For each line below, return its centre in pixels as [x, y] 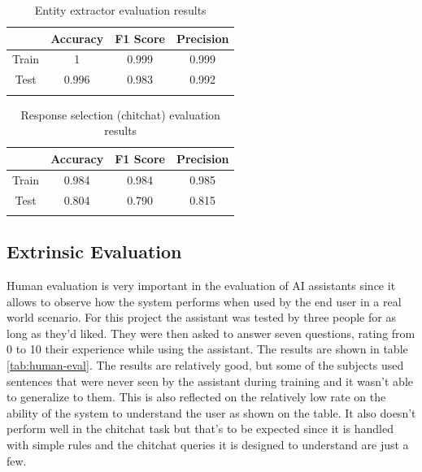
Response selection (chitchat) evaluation [120, 114]
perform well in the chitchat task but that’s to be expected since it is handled [200, 429]
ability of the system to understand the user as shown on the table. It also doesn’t [211, 412]
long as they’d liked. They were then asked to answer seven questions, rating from [211, 333]
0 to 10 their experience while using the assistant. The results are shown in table [207, 349]
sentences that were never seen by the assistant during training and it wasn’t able [210, 381]
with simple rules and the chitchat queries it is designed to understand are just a [208, 444]
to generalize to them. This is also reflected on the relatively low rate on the [196, 397]
